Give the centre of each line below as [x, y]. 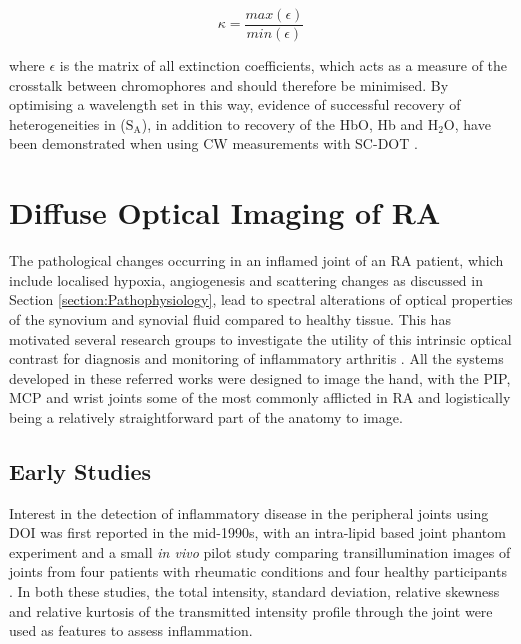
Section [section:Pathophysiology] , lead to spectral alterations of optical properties [261, 299]
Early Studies [80, 470]
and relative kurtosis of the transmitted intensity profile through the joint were [251, 610]
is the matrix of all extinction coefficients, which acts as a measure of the [283, 65]
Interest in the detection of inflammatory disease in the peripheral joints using [249, 512]
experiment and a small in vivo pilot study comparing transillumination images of [260, 551]
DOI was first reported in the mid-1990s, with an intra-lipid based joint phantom [257, 532]
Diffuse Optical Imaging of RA [225, 212]
